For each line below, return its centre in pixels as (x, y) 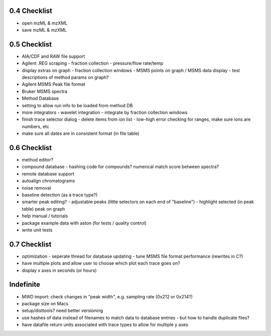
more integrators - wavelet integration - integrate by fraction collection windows (105, 112)
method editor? (38, 160)
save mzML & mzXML (44, 30)
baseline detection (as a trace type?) (60, 195)
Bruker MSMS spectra (45, 91)
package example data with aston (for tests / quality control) (84, 223)
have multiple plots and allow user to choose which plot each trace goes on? (101, 263)
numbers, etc (36, 126)
